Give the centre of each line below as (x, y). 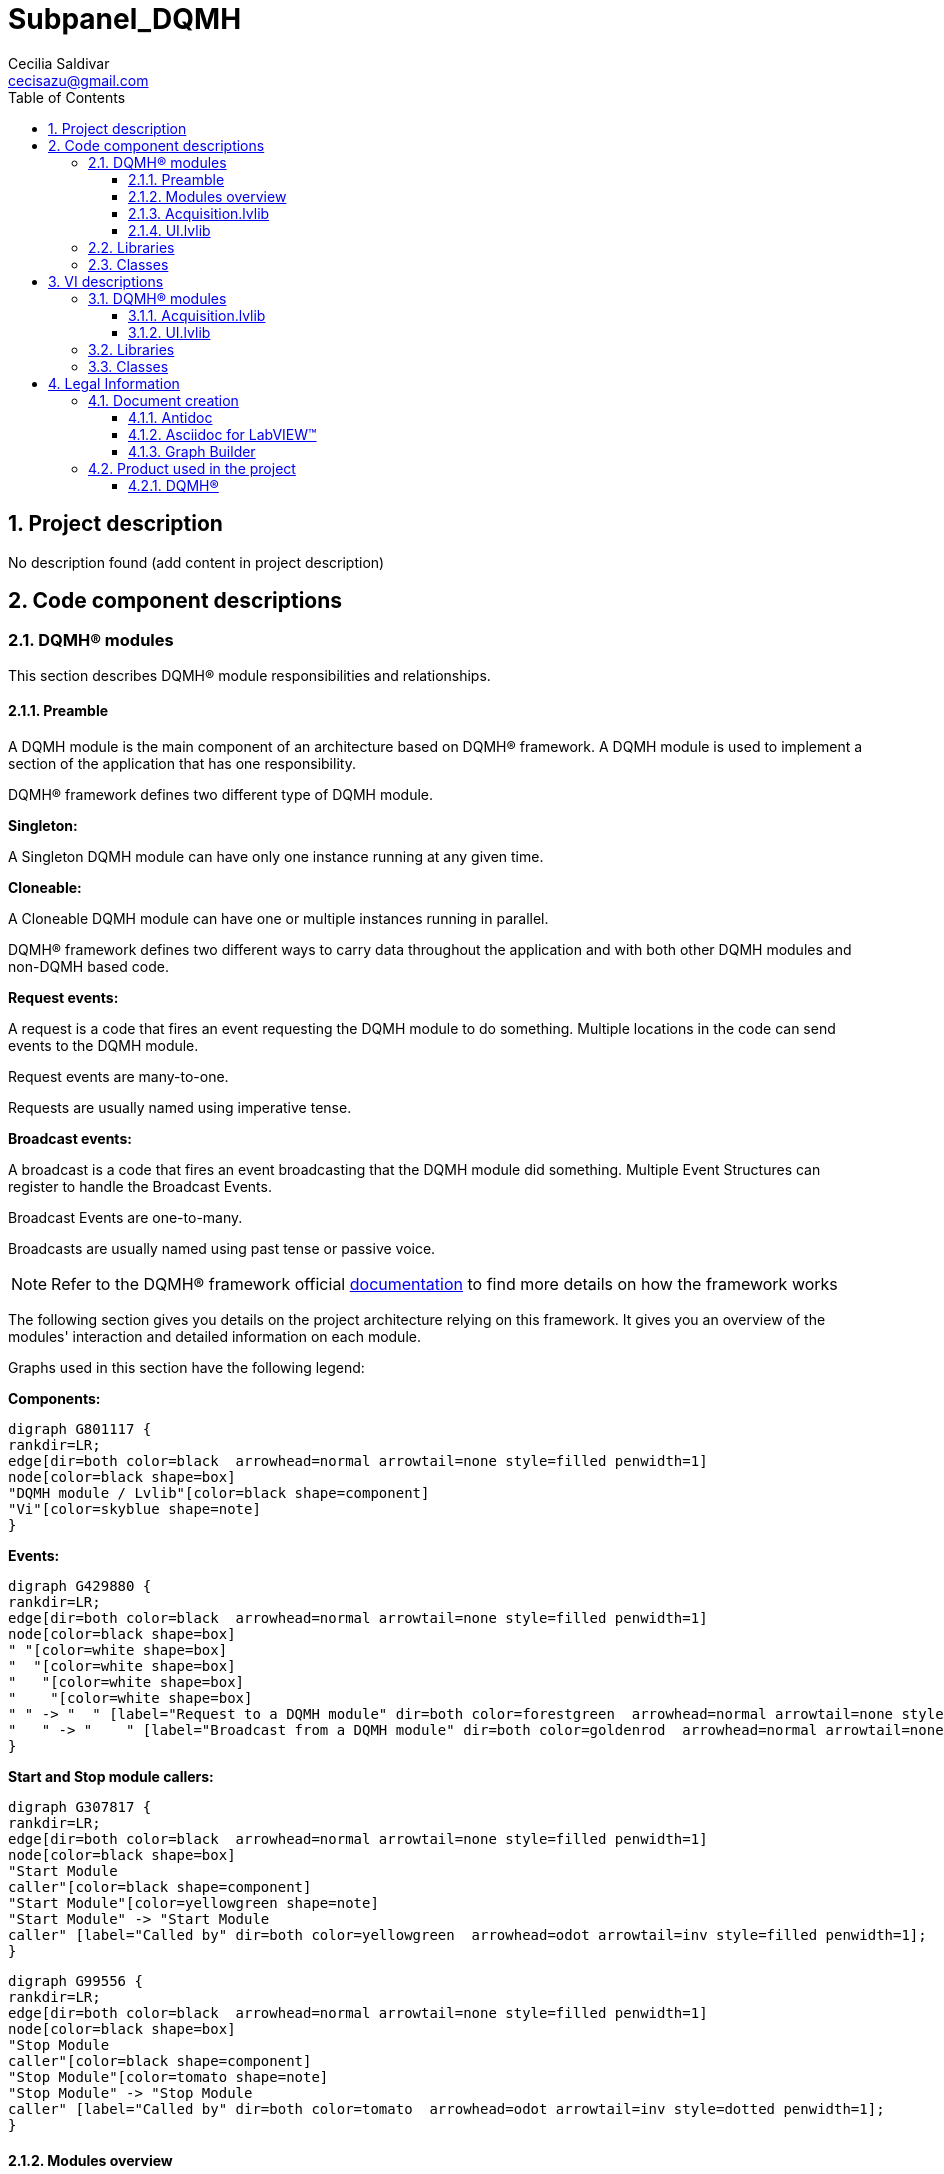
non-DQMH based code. (88, 967)
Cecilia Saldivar (59, 63)
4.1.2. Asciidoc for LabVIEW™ (222, 434)
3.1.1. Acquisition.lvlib (197, 315)
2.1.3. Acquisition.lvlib (199, 213)
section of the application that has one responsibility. (182, 764)
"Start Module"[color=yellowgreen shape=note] (193, 1903)
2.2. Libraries (131, 247)
